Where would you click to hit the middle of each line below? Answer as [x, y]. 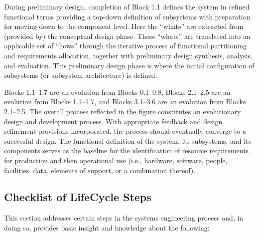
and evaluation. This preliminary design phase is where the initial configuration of [129, 65]
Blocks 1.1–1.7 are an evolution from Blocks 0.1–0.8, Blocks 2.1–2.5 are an [117, 92]
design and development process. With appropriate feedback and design [113, 121]
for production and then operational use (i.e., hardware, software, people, [116, 160]
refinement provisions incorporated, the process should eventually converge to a [125, 131]
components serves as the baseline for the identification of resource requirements [127, 150]
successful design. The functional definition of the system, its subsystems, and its [128, 140]
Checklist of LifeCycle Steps [78, 197]
